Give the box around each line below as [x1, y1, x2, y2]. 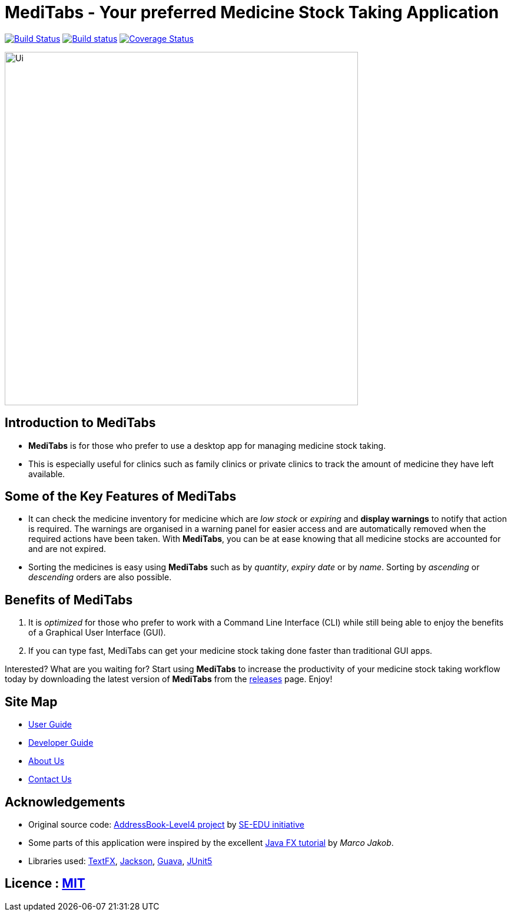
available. [28, 468, 65, 479]
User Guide [28, 719, 72, 730]
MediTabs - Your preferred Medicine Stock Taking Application [5, 2, 499, 22]
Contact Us [28, 774, 72, 785]
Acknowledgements [5, 794, 125, 809]
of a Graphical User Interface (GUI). [28, 627, 166, 638]
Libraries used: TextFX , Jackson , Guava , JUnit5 [28, 855, 213, 866]
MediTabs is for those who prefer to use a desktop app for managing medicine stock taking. [28, 440, 386, 451]
